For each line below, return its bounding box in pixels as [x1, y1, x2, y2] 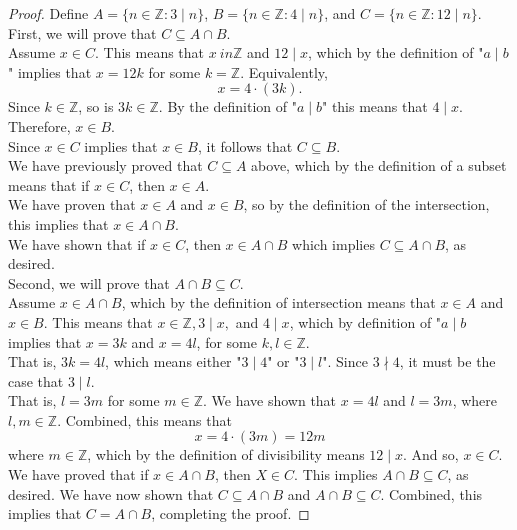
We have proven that [8, 194, 136, 215]
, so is [78, 96, 114, 117]
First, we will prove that [8, 22, 157, 43]
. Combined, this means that [57, 409, 232, 430]
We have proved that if [8, 464, 149, 485]
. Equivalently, [240, 61, 328, 82]
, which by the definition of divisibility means [87, 444, 365, 465]
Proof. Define [8, 3, 89, 23]
